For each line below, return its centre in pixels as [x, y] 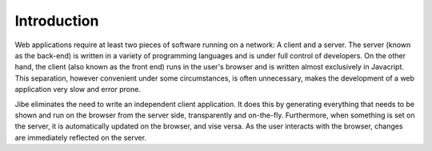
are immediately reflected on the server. [81, 137]
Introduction [57, 21]
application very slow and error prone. [78, 89]
